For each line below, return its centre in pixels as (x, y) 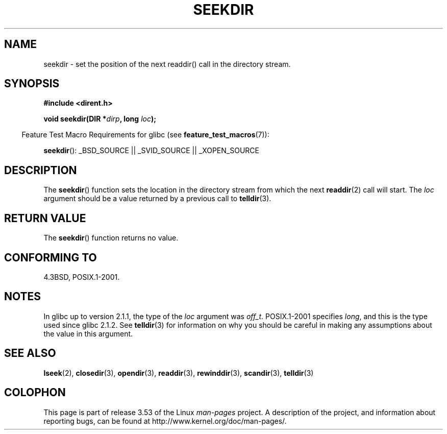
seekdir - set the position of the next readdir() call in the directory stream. (167, 64)
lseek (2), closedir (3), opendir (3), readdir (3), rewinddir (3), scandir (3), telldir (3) (179, 373)
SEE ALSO (30, 353)
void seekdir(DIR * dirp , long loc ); (100, 119)
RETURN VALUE (45, 218)
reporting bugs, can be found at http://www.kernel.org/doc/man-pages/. (165, 421)
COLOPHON (35, 393)
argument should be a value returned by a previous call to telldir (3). (157, 199)
